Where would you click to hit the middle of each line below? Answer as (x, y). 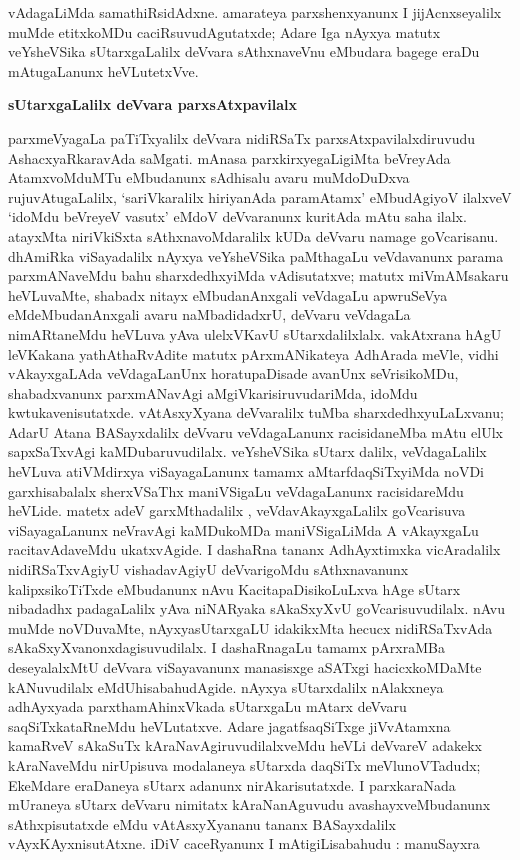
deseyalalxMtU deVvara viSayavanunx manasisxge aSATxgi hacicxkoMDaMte (245, 667)
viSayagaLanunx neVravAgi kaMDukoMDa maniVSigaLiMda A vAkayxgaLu (243, 529)
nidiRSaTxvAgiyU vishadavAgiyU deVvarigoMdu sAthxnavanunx (208, 569)
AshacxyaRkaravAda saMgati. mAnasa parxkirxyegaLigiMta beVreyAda (229, 157)
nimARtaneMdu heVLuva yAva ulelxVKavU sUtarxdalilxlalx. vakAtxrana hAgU (255, 333)
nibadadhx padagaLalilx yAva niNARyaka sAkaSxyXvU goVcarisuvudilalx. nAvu (256, 608)
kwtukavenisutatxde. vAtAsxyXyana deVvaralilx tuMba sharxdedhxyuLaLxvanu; (256, 412)
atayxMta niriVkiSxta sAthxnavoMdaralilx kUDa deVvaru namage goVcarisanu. (253, 235)
